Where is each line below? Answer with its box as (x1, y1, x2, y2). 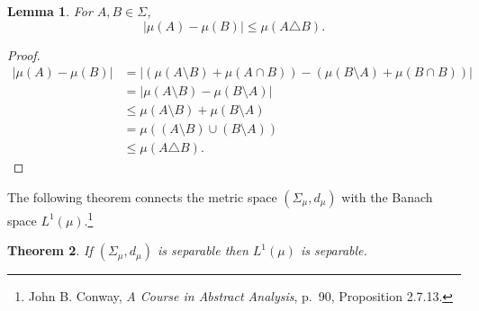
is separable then (158, 241, 249, 260)
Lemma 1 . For (7, 2, 93, 20)
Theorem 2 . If (7, 241, 93, 260)
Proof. (7, 45, 41, 64)
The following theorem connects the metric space (7, 187, 277, 206)
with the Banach (341, 187, 433, 206)
